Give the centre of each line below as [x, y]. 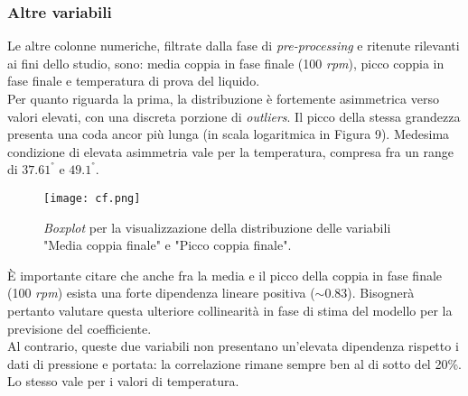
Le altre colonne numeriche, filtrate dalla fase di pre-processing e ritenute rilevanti [234, 46]
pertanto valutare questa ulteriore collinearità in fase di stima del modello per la [230, 310]
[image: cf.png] [92, 198]
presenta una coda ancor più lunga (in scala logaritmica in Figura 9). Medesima [229, 134]
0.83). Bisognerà [370, 293]
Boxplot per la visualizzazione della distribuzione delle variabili [217, 227]
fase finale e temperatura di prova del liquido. [134, 81]
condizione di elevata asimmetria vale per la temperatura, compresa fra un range [230, 151]
